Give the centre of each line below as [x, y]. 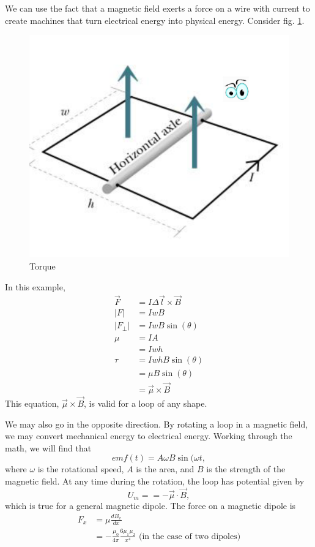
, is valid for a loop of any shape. [146, 403]
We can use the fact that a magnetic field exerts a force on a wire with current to [157, 8]
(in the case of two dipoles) [190, 536]
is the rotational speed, [81, 469]
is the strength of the [246, 469]
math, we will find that [48, 447]
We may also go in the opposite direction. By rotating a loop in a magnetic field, [157, 424]
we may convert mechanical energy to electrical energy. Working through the [149, 436]
